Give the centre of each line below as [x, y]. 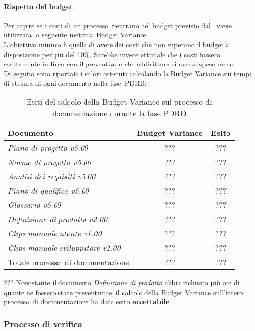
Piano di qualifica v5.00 [49, 190]
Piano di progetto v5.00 [48, 147]
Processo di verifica [43, 323]
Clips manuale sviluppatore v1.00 [64, 247]
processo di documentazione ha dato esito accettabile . [88, 302]
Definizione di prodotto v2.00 [58, 219]
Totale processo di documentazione [69, 262]
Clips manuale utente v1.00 [55, 233]
